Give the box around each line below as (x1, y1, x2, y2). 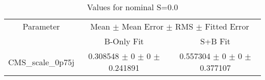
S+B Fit (200, 35, 231, 47)
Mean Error (121, 20, 164, 32)
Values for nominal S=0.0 (87, 1, 178, 13)
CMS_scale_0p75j (8, 56, 74, 68)
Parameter (22, 20, 60, 32)
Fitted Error (205, 20, 249, 32)
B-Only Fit (104, 35, 144, 47)
